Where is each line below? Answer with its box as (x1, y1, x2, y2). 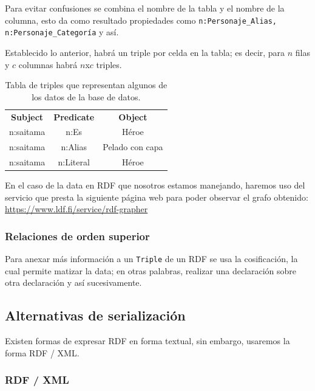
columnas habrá (18, 58, 78, 71)
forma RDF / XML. (5, 346, 80, 359)
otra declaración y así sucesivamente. (5, 276, 142, 289)
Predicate (53, 110, 95, 123)
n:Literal (58, 156, 90, 168)
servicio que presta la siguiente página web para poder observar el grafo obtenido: (5, 190, 308, 203)
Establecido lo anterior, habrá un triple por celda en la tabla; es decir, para (5, 46, 285, 58)
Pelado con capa (103, 140, 163, 153)
